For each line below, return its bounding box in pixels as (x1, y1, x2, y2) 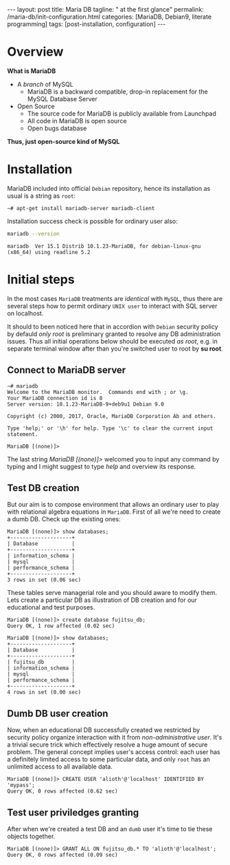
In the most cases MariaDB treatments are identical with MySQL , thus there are (7, 294, 223, 302)
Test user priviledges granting (7, 806, 139, 818)
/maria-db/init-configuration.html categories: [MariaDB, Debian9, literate (7, 12, 211, 21)
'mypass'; (7, 782, 36, 789)
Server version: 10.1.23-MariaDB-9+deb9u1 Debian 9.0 (7, 401, 165, 408)
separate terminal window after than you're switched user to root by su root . (7, 344, 223, 353)
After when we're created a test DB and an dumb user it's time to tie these (7, 824, 213, 833)
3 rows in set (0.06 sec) (7, 576, 81, 583)
